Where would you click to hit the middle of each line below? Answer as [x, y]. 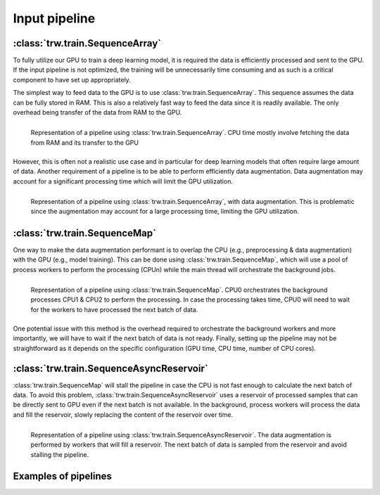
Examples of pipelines [63, 476]
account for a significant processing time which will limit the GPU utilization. [123, 181]
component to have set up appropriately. [72, 79]
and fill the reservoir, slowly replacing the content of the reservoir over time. [123, 414]
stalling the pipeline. [60, 454]
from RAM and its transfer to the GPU [84, 142]
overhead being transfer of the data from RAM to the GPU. [97, 112]
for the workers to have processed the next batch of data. [114, 309]
